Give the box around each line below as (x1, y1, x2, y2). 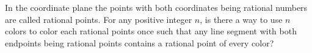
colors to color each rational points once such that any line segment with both (5, 25, 297, 37)
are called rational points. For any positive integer (5, 13, 192, 25)
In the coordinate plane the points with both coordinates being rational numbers (5, 1, 308, 13)
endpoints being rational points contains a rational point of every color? (5, 36, 274, 49)
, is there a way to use (200, 13, 283, 25)
